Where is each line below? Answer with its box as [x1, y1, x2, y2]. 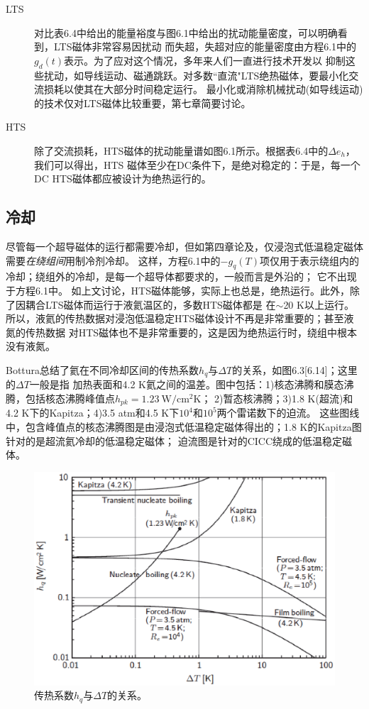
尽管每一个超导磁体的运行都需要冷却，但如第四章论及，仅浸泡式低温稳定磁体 [6, 238, 363, 253]
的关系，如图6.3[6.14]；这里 [232, 362, 358, 377]
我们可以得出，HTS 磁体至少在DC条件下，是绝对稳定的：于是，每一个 [34, 157, 360, 172]
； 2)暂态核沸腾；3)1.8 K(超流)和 [201, 390, 353, 405]
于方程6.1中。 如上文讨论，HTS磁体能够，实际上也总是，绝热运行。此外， [6, 282, 350, 297]
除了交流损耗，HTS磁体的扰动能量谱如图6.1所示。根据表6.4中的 [34, 143, 329, 158]
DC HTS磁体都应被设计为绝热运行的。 [34, 171, 211, 186]
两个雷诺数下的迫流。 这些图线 [216, 405, 360, 420]
